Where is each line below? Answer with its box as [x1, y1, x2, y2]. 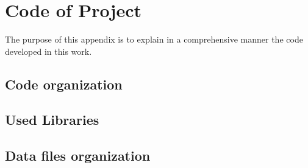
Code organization [5, 74, 123, 93]
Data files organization [5, 146, 151, 165]
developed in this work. [5, 44, 92, 57]
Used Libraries [5, 110, 99, 129]
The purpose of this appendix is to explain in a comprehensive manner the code [5, 33, 303, 46]
